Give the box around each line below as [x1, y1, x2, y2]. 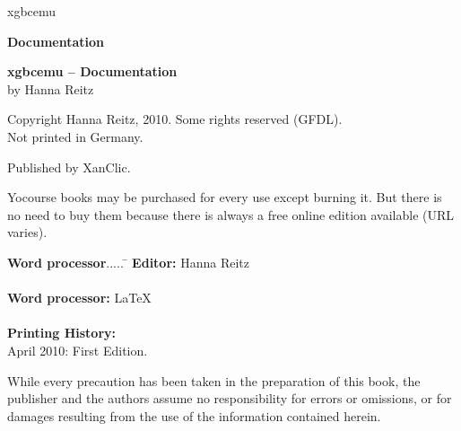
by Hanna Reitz [7, 79, 94, 98]
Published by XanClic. [7, 157, 131, 176]
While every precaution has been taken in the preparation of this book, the [7, 371, 421, 390]
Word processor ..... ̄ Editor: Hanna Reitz [7, 252, 249, 271]
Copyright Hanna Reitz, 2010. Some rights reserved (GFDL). [7, 110, 343, 128]
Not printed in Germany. [7, 127, 144, 145]
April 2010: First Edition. [7, 340, 148, 359]
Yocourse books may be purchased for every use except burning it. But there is [7, 188, 442, 207]
